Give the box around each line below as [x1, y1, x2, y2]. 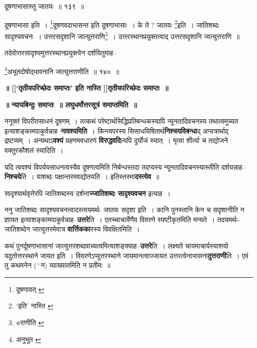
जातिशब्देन [4, 224, 30, 234]
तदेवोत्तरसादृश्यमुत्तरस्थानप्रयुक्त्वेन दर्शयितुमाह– [4, 48, 117, 58]
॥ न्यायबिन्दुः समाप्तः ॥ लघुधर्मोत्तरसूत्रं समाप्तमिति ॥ [4, 99, 137, 109]
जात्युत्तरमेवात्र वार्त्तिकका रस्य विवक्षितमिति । [32, 224, 140, 234]
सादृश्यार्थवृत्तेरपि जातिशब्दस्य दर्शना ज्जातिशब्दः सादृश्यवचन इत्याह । [4, 188, 171, 198]
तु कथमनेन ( [4, 260, 37, 270]
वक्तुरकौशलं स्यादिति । [4, 145, 64, 155]
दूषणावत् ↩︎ [16, 284, 44, 294]
